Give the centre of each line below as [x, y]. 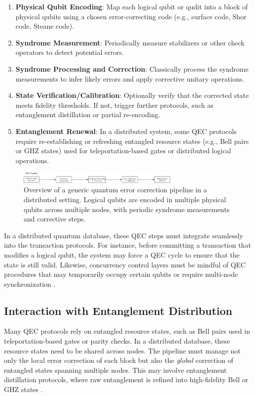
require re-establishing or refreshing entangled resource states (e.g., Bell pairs [132, 141]
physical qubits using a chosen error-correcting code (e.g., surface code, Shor [131, 16]
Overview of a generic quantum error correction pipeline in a [115, 190]
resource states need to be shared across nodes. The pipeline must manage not [122, 350]
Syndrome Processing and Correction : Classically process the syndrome [132, 68]
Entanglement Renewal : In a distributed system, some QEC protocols [126, 131]
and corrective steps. [55, 219]
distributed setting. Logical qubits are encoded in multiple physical [125, 199]
